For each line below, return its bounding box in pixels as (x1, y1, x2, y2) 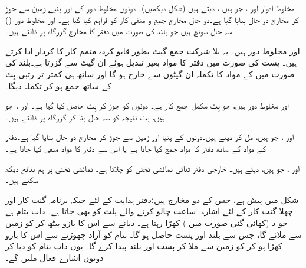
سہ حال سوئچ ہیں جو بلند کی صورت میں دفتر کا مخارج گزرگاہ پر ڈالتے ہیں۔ (5, 25, 232, 37)
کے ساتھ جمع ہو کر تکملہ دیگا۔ (5, 79, 112, 91)
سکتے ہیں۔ (5, 174, 38, 186)
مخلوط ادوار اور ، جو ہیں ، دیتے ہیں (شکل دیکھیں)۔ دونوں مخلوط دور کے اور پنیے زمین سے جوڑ (5, 2, 295, 14)
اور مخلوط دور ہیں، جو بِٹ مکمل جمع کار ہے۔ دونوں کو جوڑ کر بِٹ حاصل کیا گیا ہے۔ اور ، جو (5, 99, 289, 112)
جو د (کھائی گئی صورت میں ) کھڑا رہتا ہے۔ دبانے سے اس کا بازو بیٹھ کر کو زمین (5, 216, 288, 228)
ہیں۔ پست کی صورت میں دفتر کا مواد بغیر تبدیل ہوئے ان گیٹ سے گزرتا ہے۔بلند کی (5, 56, 297, 68)
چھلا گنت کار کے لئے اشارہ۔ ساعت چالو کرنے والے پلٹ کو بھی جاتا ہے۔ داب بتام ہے (5, 205, 293, 217)
